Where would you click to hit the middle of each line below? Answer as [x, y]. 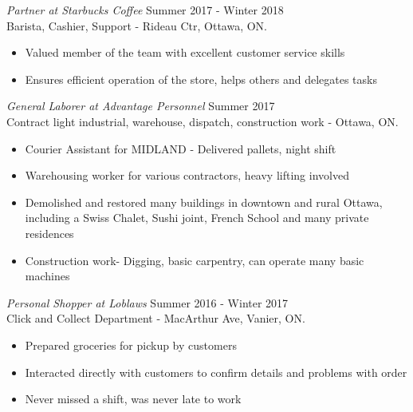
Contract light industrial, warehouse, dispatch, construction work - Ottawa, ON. [203, 121]
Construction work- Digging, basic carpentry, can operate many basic [195, 260]
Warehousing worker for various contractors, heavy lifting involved [187, 175]
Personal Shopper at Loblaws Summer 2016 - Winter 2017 [147, 302]
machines [47, 276]
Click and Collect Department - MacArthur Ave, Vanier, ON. [156, 318]
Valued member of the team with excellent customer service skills [185, 52]
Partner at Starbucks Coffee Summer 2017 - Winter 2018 [145, 10]
